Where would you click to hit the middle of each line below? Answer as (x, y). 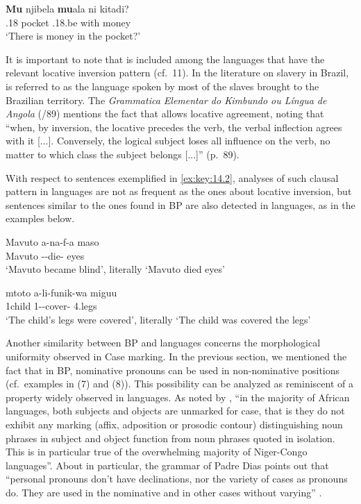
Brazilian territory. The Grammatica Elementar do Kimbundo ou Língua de (166, 100)
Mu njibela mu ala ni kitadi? (67, 8)
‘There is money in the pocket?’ (73, 36)
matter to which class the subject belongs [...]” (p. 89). (123, 154)
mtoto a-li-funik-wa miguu (61, 292)
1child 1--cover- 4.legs (51, 306)
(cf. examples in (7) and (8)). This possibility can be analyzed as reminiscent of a (179, 384)
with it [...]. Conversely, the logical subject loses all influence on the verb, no (168, 141)
